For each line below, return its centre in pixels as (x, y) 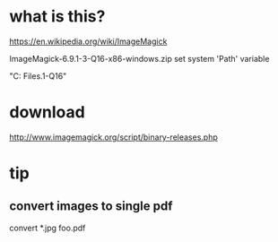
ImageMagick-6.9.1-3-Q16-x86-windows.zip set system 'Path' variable (139, 58)
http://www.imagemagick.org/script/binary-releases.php (113, 137)
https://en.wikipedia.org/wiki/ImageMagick (88, 41)
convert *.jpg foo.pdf (48, 228)
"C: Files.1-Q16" (38, 76)
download (47, 112)
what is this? (57, 17)
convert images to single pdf (91, 207)
